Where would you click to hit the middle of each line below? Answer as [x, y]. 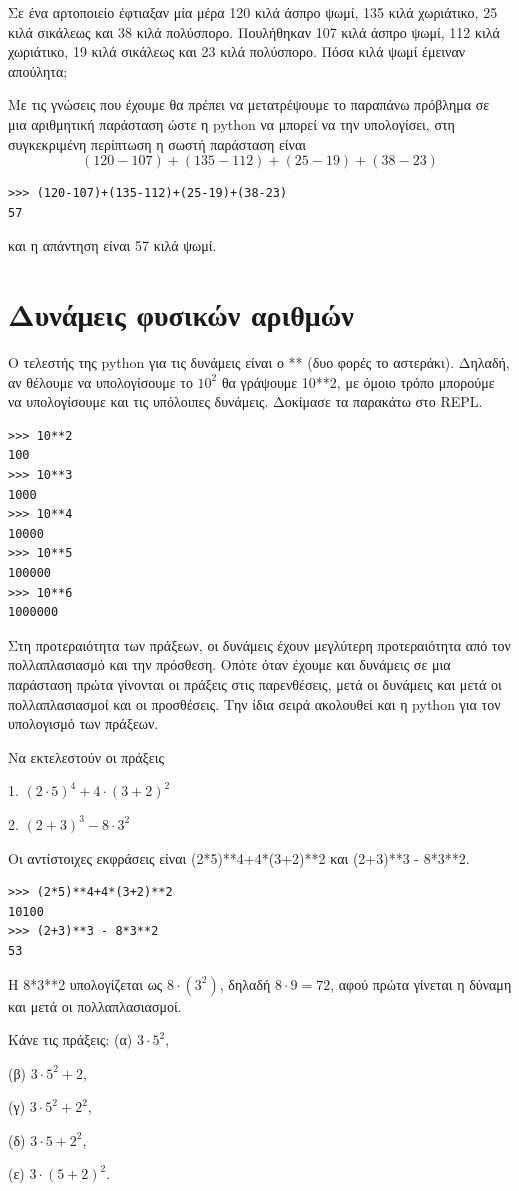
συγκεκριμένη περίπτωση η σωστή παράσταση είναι [157, 143]
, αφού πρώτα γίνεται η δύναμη [421, 983]
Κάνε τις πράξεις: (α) [70, 1039]
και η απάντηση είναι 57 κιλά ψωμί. [112, 245]
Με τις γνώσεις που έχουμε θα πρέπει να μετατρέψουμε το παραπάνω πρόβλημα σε [249, 104]
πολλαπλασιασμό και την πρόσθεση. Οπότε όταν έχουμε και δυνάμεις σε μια [229, 664]
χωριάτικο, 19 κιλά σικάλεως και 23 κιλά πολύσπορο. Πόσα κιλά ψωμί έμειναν [237, 51]
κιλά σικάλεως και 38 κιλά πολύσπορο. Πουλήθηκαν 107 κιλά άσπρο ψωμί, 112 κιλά [254, 31]
